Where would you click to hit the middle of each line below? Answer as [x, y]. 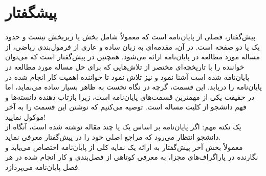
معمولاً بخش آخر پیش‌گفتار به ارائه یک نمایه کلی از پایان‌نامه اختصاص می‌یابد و [124, 147]
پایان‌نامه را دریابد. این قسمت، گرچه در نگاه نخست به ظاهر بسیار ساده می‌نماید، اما [134, 87]
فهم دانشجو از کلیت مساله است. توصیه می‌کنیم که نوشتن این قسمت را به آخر [126, 107]
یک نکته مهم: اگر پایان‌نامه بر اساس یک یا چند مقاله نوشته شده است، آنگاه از [123, 127]
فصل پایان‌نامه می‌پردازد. [43, 167]
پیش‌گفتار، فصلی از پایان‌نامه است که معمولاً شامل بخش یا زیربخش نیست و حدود [130, 37]
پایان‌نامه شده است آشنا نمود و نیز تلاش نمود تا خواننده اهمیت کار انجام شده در [127, 76]
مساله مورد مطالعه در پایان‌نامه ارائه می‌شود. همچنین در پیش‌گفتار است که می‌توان [133, 57]
